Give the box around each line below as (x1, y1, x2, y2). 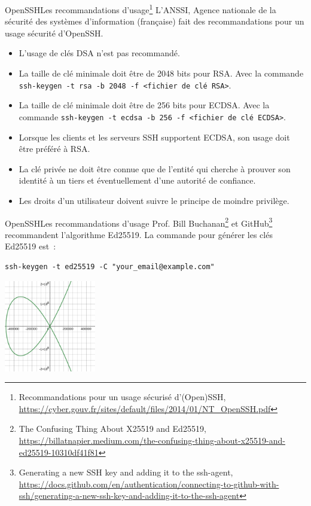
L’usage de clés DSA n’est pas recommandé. (19, 47, 180, 59)
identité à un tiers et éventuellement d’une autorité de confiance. (19, 174, 256, 187)
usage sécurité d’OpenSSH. (5, 26, 103, 39)
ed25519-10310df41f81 (19, 446, 99, 458)
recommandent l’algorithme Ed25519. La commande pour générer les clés (5, 228, 273, 240)
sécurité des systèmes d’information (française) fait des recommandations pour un (5, 15, 304, 28)
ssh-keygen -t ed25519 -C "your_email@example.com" (5, 262, 215, 271)
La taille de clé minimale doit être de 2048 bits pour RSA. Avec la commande (19, 67, 304, 80)
